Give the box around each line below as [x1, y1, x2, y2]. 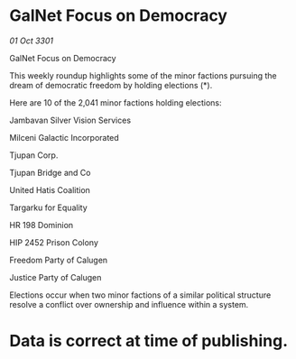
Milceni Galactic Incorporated [9, 132, 119, 143]
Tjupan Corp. [9, 150, 59, 161]
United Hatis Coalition [9, 184, 90, 195]
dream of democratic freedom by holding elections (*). [9, 79, 213, 90]
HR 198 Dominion [9, 219, 74, 230]
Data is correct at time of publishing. [9, 331, 289, 352]
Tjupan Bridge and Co [9, 167, 91, 178]
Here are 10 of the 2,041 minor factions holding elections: [9, 97, 222, 108]
